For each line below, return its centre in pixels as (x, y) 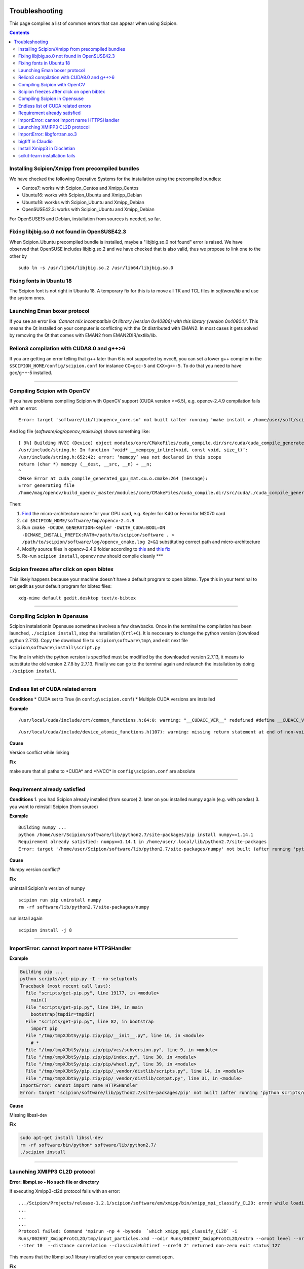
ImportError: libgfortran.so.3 (48, 134)
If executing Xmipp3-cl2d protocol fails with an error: (65, 1191)
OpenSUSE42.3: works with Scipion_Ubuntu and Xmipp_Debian (88, 209)
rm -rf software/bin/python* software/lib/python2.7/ (88, 1145)
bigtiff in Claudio (35, 141)
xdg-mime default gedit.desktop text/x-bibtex (77, 598)
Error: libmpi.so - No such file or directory (54, 1182)
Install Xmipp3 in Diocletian (47, 148)
